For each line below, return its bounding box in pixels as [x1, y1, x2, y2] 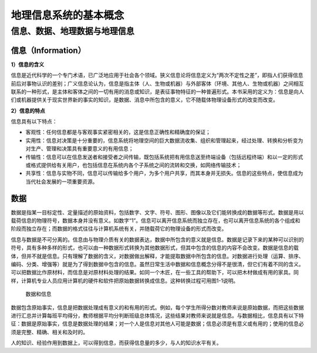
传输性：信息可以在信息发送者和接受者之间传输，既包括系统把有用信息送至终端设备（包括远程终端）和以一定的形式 [25, 153, 303, 160]
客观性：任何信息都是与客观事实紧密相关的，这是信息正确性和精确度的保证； [25, 129, 211, 136]
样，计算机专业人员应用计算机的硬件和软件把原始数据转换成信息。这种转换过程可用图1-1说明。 [11, 277, 239, 284]
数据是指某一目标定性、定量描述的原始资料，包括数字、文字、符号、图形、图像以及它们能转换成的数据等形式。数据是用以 [11, 209, 304, 216]
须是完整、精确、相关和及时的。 [11, 328, 88, 335]
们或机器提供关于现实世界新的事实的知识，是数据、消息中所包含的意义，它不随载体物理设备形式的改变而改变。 [11, 96, 278, 103]
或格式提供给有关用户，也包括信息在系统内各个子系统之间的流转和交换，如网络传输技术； [25, 162, 242, 169]
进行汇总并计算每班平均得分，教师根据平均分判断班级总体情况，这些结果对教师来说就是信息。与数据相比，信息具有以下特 [11, 312, 304, 319]
